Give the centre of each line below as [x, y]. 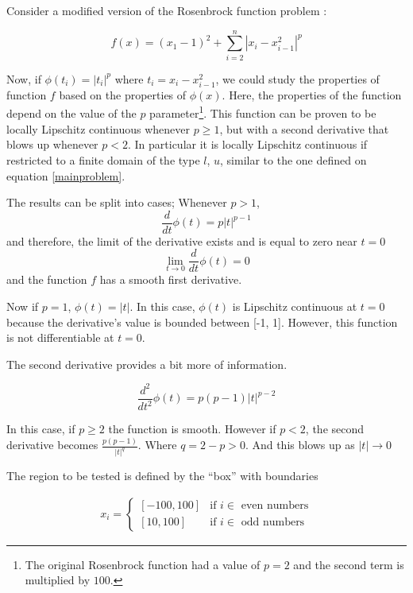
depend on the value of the [71, 113]
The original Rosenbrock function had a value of [143, 564]
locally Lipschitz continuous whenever [98, 128]
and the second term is [349, 564]
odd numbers [273, 523]
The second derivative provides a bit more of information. [147, 364]
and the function [47, 279]
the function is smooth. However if [192, 429]
